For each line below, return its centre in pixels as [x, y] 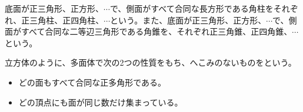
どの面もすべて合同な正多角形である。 [92, 82]
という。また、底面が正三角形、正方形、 [188, 20]
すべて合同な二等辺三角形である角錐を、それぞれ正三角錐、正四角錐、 [157, 31]
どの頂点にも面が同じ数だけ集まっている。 [101, 102]
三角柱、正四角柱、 [67, 20]
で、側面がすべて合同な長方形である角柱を [192, 8]
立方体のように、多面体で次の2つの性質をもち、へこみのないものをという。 [151, 62]
